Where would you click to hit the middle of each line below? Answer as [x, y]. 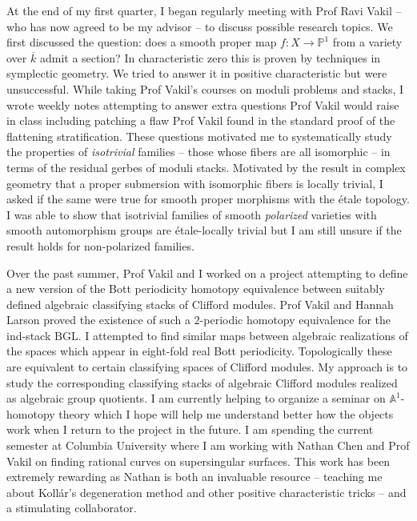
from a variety [367, 42]
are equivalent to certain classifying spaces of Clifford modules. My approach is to [207, 367]
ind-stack [29, 335]
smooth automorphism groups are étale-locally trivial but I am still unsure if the [204, 230]
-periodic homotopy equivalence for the [295, 320]
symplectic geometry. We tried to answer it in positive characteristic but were [197, 73]
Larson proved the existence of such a [98, 320]
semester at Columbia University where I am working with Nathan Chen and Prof [208, 445]
